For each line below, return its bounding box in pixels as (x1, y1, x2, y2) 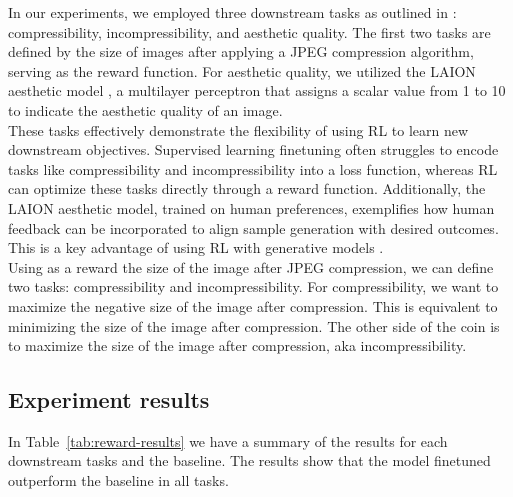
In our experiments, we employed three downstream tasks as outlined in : (8, 2, 457, 22)
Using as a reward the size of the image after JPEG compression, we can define (8, 256, 494, 277)
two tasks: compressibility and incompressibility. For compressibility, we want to (8, 276, 499, 297)
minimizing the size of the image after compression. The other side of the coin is (8, 315, 500, 336)
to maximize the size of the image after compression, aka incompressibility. (8, 335, 467, 356)
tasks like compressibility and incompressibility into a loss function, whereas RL (8, 158, 498, 179)
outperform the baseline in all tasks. (8, 470, 229, 491)
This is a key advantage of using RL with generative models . (8, 237, 384, 258)
